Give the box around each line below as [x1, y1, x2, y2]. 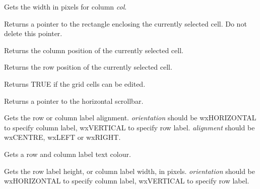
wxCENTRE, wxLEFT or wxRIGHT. [4, 132, 121, 142]
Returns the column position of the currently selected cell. [4, 45, 183, 55]
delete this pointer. [4, 28, 62, 39]
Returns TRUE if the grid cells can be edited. [4, 78, 146, 89]
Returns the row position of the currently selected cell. [4, 62, 172, 72]
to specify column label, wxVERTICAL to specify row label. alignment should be [4, 122, 255, 132]
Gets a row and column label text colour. [4, 148, 131, 159]
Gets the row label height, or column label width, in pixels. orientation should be [4, 165, 255, 176]
